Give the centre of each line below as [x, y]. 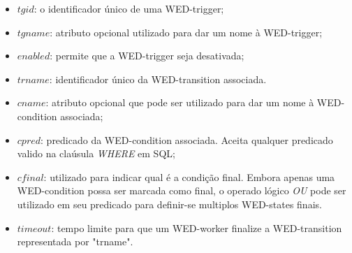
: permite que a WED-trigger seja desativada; [147, 56]
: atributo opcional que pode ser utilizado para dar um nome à [180, 102]
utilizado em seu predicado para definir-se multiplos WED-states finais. [169, 204]
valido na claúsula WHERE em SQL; [96, 153]
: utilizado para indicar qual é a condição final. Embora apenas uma [189, 176]
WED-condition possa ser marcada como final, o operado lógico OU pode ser [182, 190]
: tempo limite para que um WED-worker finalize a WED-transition [197, 227]
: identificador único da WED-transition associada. [158, 79]
